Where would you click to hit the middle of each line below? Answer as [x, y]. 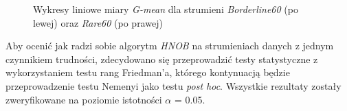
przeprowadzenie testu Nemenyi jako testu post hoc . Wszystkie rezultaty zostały [173, 85]
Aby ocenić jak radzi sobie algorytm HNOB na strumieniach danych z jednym [170, 46]
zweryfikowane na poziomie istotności [84, 99]
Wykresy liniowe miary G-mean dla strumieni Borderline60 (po [166, 9]
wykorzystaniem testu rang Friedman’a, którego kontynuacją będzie [148, 72]
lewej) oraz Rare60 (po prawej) [98, 22]
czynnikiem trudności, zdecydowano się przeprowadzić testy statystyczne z [162, 59]
